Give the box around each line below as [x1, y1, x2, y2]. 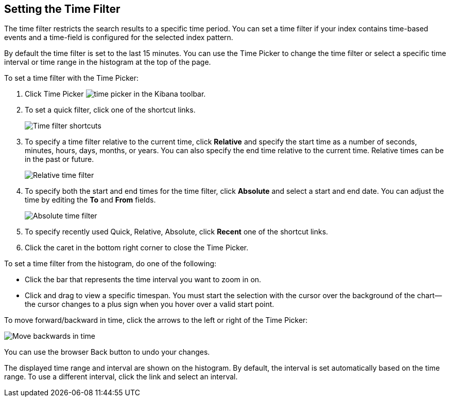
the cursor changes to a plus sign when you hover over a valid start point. [25, 300, 274, 309]
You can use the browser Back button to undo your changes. [4, 348, 210, 357]
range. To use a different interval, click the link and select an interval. [4, 372, 238, 381]
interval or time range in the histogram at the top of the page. [4, 58, 211, 67]
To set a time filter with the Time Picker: [4, 74, 139, 83]
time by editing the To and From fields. [25, 195, 156, 205]
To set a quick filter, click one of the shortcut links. [25, 105, 196, 115]
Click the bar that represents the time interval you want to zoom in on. [25, 275, 262, 284]
